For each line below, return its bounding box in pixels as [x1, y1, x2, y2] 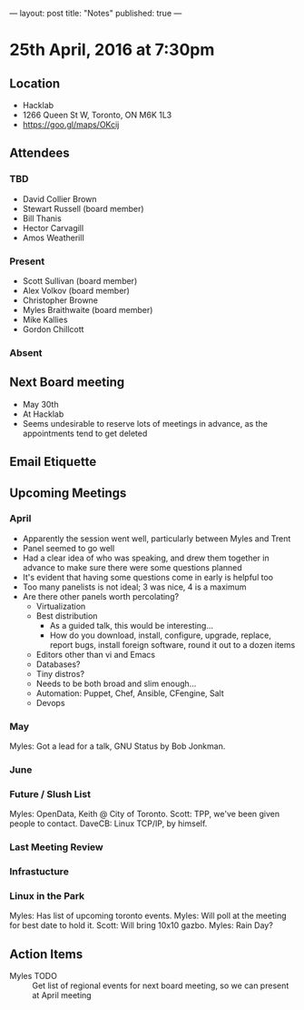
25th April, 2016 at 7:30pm [9, 40, 215, 60]
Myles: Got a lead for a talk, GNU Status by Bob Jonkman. [9, 741, 226, 752]
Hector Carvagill [22, 222, 84, 233]
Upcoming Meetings [9, 485, 127, 500]
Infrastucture [9, 865, 70, 878]
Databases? [35, 659, 81, 670]
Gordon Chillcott [22, 323, 84, 335]
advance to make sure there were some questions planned [22, 561, 242, 572]
